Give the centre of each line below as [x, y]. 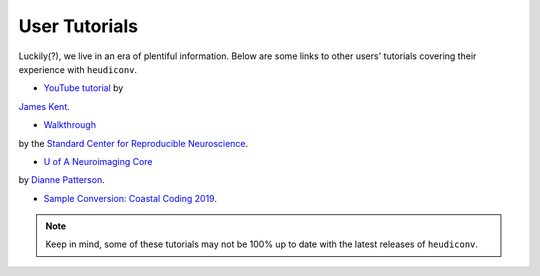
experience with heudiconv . [78, 69]
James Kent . [44, 106]
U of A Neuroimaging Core [98, 161]
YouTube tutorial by [83, 88]
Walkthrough [70, 125]
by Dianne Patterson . [61, 180]
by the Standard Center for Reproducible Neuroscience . [133, 143]
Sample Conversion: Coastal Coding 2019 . [130, 198]
